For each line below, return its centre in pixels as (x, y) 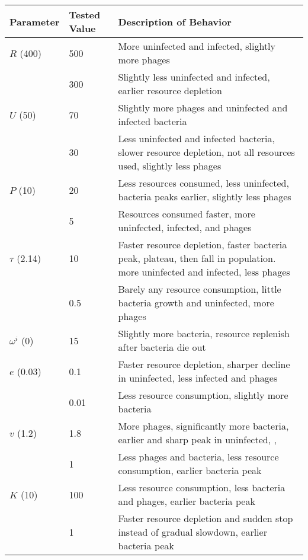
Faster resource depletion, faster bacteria (203, 244)
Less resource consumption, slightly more (203, 395)
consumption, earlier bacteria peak (190, 470)
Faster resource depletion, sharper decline (204, 364)
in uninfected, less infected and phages (198, 378)
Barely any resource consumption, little (200, 289)
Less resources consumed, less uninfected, (203, 183)
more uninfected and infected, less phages (204, 272)
